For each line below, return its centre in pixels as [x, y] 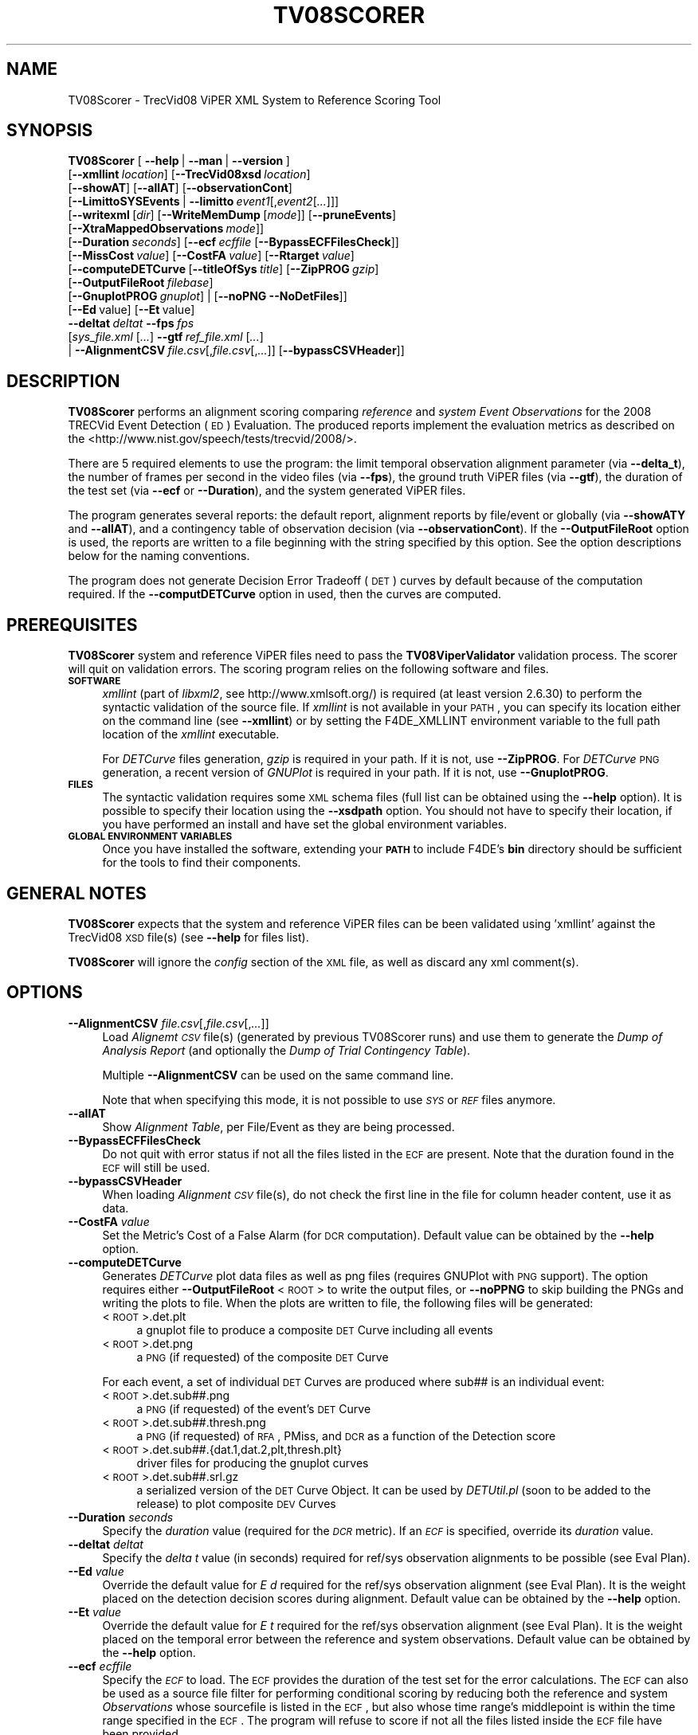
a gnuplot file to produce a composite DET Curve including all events [315, 1330]
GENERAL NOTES [76, 893]
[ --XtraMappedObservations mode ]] [166, 229]
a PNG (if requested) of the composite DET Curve [263, 1357]
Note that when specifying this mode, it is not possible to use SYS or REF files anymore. [329, 1099]
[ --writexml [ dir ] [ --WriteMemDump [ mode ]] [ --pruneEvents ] [232, 215]
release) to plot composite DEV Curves [236, 1503]
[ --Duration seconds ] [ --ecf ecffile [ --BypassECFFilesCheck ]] [233, 242]
